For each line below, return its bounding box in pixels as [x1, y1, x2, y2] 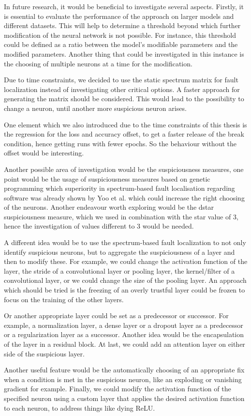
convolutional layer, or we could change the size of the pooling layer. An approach [4, 275, 247, 285]
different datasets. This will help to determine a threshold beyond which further [4, 20, 241, 31]
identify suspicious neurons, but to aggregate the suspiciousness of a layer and [4, 247, 235, 257]
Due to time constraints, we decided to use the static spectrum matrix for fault [4, 75, 238, 85]
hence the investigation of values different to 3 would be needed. [4, 221, 194, 231]
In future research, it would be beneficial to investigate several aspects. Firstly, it [4, 1, 244, 11]
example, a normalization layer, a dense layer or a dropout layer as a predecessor [4, 320, 243, 330]
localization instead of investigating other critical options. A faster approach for [4, 84, 240, 94]
